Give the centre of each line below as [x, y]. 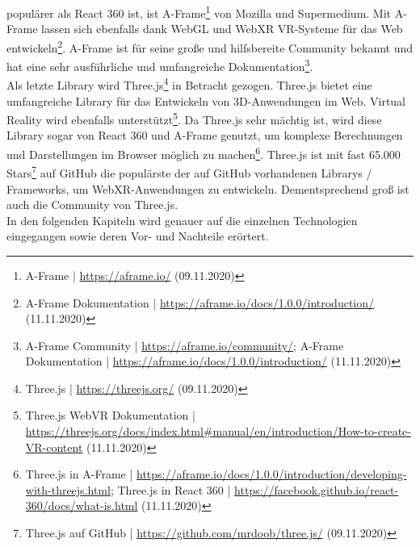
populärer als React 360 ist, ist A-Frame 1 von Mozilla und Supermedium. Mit [199, 12]
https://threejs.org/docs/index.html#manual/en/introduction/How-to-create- [218, 431]
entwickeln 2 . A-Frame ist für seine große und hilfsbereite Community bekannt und [210, 46]
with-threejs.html [68, 489]
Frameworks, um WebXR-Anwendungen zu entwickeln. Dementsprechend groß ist [208, 188]
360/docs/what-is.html [82, 505]
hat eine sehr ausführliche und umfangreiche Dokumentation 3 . [160, 65]
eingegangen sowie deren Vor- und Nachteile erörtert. [138, 236]
